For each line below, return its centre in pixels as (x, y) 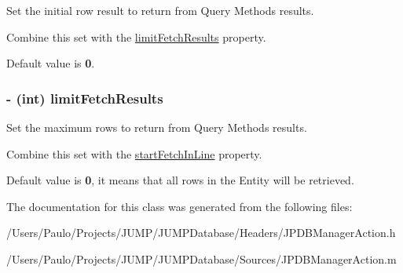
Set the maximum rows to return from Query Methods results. (157, 127)
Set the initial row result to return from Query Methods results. (160, 10)
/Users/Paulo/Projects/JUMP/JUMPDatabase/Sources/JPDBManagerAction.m (201, 258)
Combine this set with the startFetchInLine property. (134, 153)
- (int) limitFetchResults (85, 98)
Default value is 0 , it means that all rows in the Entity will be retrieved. (180, 180)
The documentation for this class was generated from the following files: (180, 206)
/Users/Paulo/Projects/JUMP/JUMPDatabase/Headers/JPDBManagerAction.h (201, 233)
